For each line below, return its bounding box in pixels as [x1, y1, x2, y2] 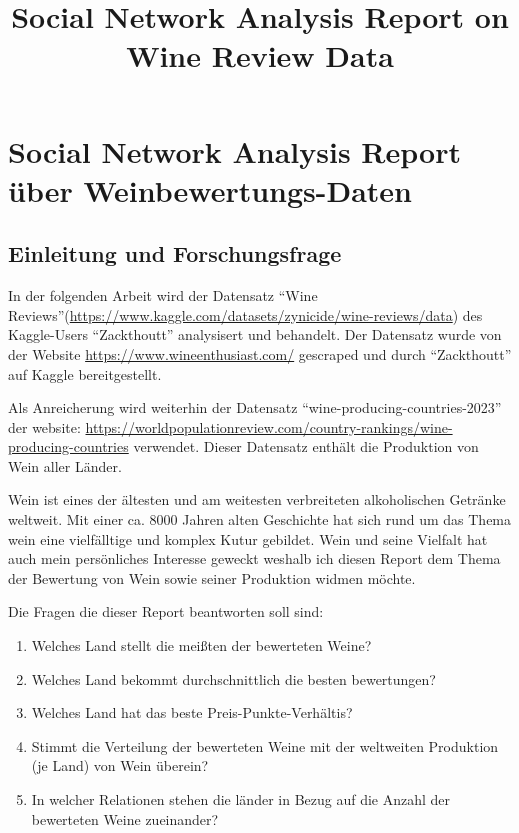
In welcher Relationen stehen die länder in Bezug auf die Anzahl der [31, 789, 451, 810]
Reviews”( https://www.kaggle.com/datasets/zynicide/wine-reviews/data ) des [8, 304, 483, 325]
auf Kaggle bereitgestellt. [8, 363, 162, 384]
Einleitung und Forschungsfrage [8, 238, 342, 269]
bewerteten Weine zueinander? [31, 808, 219, 829]
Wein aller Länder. [8, 455, 122, 476]
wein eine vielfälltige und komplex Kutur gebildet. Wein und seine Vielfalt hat [8, 528, 488, 549]
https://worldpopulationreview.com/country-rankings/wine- [85, 416, 453, 437]
